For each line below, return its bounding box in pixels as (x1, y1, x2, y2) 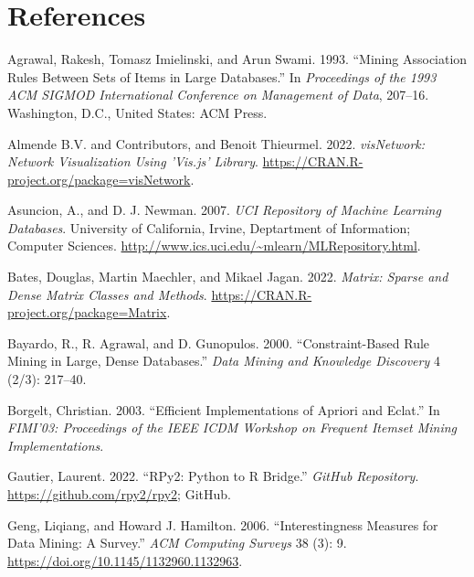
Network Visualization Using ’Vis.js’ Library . (7, 152, 258, 171)
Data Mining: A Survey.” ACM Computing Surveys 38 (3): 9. (7, 533, 347, 552)
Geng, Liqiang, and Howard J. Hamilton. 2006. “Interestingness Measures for (7, 515, 438, 534)
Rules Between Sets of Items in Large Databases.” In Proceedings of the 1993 (7, 67, 437, 86)
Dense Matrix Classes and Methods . (7, 284, 207, 304)
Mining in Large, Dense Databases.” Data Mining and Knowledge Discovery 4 (7, 351, 440, 370)
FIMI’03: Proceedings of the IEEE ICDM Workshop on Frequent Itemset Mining (7, 418, 458, 437)
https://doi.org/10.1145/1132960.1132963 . (7, 550, 243, 570)
